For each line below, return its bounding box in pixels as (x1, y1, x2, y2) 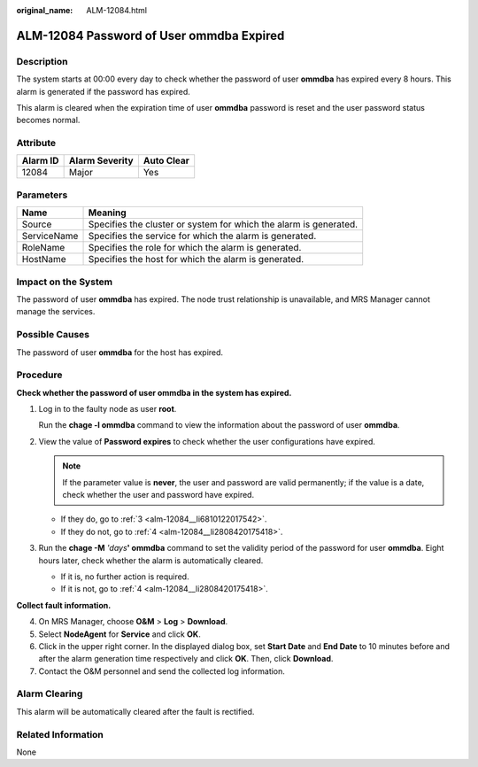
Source (21, 218, 52, 230)
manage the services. (16, 306, 96, 317)
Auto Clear (143, 155, 190, 167)
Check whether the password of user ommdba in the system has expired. (16, 387, 292, 398)
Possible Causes (16, 329, 90, 341)
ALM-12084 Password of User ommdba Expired (16, 27, 285, 43)
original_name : (16, 5, 73, 15)
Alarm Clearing (16, 687, 83, 700)
